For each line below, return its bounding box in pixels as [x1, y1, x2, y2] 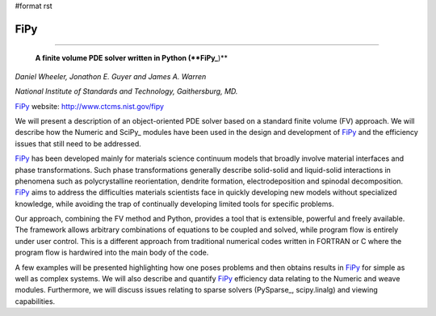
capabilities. [15, 296, 56, 306]
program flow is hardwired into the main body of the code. [15, 247, 209, 258]
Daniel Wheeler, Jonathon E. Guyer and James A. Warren [15, 71, 207, 81]
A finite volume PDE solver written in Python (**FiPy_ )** [35, 53, 228, 63]
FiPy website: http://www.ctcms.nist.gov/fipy [15, 101, 165, 111]
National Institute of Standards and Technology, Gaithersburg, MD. [15, 86, 238, 96]
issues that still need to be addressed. [15, 138, 141, 149]
